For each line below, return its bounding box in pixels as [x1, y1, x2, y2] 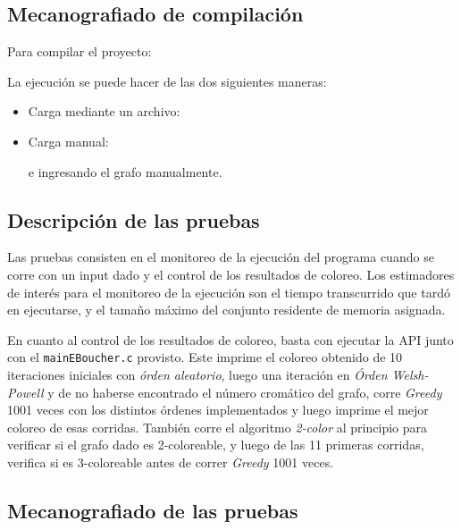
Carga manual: [28, 131, 109, 150]
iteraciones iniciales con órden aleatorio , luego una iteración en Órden [7, 365, 388, 383]
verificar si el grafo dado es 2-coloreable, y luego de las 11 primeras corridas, [7, 435, 424, 454]
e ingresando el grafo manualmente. [28, 162, 222, 181]
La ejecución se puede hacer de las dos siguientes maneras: [7, 71, 327, 90]
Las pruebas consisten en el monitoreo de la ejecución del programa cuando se [7, 248, 434, 266]
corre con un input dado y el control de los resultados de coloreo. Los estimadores [7, 264, 455, 283]
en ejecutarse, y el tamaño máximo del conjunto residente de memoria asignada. [7, 300, 446, 319]
